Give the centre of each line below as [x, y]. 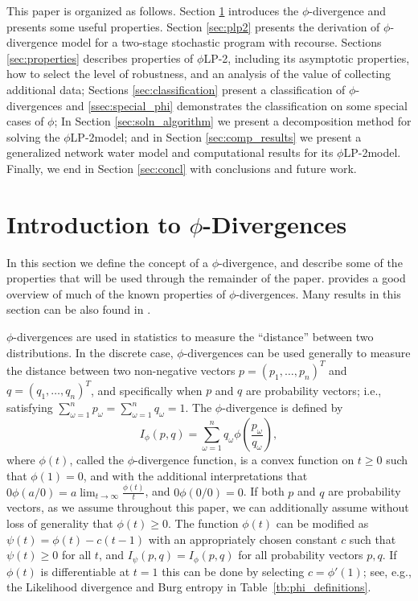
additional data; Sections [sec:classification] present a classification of [176, 89]
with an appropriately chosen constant [243, 539]
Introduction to [94, 223]
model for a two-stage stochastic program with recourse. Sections [221, 42]
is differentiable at [85, 571]
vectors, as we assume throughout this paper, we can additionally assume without [208, 507]
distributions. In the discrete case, [90, 352]
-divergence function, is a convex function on [244, 460]
